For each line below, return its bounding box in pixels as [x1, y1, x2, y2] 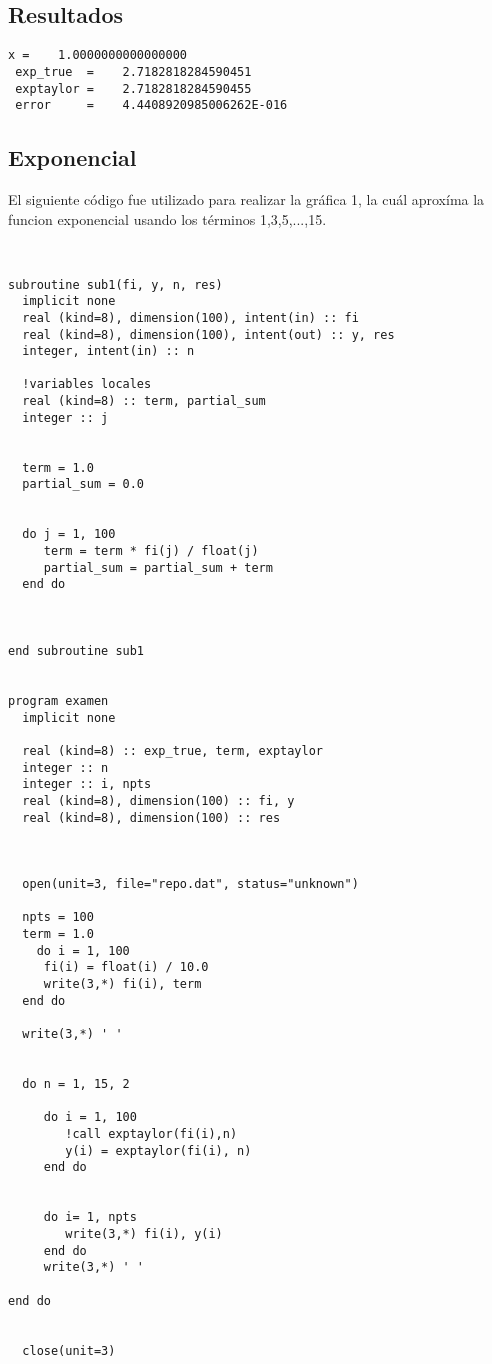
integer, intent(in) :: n [22, 344, 195, 359]
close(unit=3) [22, 1343, 116, 1358]
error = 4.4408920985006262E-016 [15, 98, 288, 113]
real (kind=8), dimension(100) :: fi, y [22, 793, 295, 808]
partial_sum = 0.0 [22, 477, 145, 492]
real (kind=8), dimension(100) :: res [22, 810, 281, 825]
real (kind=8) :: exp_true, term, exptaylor [22, 743, 323, 758]
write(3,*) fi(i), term [43, 977, 202, 992]
